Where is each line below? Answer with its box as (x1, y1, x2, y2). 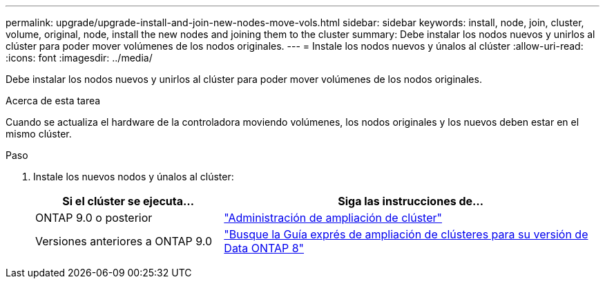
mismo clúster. (6, 128, 72, 140)
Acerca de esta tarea (6, 95, 101, 106)
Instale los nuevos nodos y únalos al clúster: (33, 171, 234, 182)
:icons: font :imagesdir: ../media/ (6, 52, 153, 64)
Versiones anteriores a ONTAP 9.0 (35, 234, 213, 248)
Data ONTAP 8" (224, 241, 305, 255)
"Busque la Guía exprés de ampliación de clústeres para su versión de (224, 227, 588, 241)
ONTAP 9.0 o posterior (35, 211, 153, 225)
